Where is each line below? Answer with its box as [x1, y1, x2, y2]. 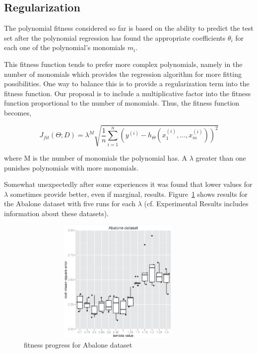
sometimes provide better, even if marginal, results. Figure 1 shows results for [10, 188, 248, 199]
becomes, [4, 107, 31, 118]
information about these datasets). [4, 208, 109, 219]
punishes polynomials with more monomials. [4, 162, 139, 173]
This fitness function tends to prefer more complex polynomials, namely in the [4, 59, 243, 69]
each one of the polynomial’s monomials [4, 42, 126, 53]
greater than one [195, 153, 246, 163]
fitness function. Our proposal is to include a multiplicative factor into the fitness [4, 88, 251, 98]
